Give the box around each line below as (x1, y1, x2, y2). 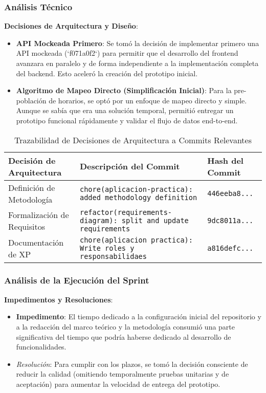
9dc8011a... (207, 216, 254, 225)
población (16, 95, 47, 105)
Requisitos (8, 220, 45, 232)
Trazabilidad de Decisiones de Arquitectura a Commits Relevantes (14, 134, 252, 146)
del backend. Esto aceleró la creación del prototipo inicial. (16, 68, 198, 78)
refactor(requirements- (79, 208, 172, 216)
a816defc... (207, 244, 254, 252)
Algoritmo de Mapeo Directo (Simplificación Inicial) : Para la (16, 85, 232, 96)
